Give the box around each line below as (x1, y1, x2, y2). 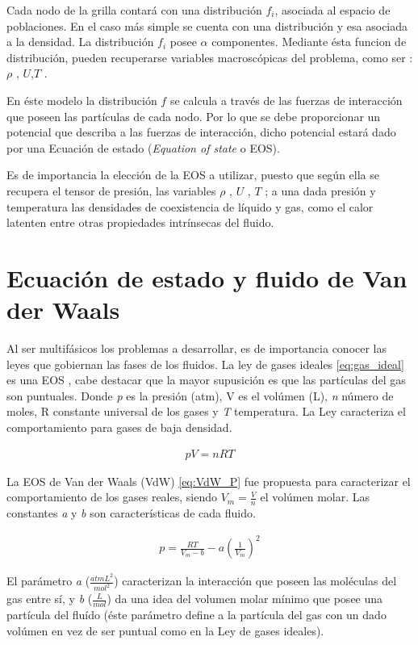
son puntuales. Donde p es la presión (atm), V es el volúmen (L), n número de (6, 387, 394, 404)
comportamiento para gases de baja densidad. (6, 419, 232, 435)
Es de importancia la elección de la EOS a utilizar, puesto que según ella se (6, 166, 379, 183)
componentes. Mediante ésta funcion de (211, 33, 407, 50)
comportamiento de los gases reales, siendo (6, 488, 217, 505)
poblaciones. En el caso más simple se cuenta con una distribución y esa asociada (6, 17, 408, 34)
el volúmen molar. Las (260, 488, 370, 505)
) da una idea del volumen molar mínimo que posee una (107, 590, 383, 607)
